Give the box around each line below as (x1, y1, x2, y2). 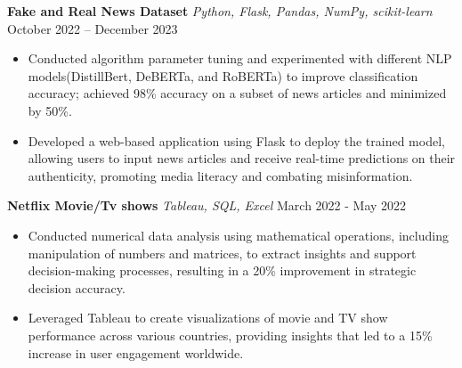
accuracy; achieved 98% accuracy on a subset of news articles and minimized (28, 84, 447, 102)
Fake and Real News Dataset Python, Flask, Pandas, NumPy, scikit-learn (7, 2, 433, 20)
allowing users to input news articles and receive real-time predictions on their (28, 149, 456, 168)
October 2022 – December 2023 (7, 19, 178, 37)
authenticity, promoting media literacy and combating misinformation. (28, 166, 413, 184)
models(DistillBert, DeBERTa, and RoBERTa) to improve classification (28, 66, 418, 85)
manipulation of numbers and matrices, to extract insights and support (28, 243, 417, 262)
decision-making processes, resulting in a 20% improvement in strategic (28, 261, 417, 280)
